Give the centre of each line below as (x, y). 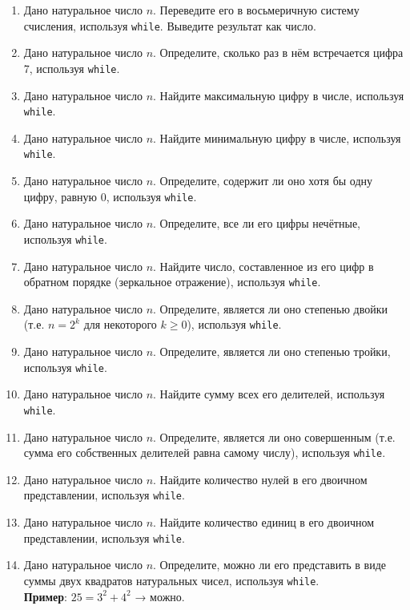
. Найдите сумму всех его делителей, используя (269, 394)
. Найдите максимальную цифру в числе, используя (279, 95)
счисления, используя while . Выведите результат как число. (170, 25)
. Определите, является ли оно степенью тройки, (272, 351)
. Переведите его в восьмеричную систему (256, 10)
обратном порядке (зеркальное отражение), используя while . (172, 282)
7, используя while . (72, 68)
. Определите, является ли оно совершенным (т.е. (274, 436)
